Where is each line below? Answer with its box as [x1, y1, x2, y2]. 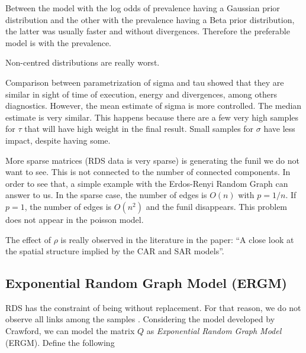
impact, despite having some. [5, 134, 111, 146]
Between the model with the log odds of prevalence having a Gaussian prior [5, 2, 280, 14]
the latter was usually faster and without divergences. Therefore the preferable [5, 25, 290, 37]
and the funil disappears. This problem [146, 200, 288, 212]
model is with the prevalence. [5, 36, 111, 48]
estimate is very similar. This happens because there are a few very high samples [5, 111, 299, 123]
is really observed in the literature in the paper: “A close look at [60, 233, 294, 245]
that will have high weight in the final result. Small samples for [24, 122, 254, 135]
